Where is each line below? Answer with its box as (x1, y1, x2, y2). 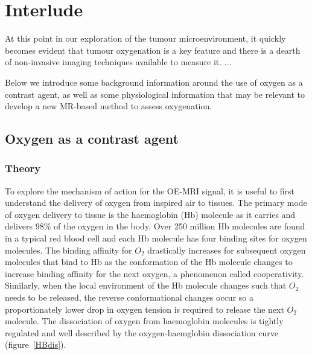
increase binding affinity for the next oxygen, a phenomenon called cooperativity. (5, 267, 304, 280)
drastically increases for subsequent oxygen (147, 243, 306, 256)
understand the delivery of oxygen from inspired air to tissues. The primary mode (5, 196, 307, 209)
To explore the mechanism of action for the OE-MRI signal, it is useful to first (5, 184, 294, 197)
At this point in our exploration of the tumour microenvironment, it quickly (5, 32, 286, 45)
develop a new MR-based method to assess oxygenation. (5, 100, 212, 112)
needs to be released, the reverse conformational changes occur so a (5, 291, 253, 304)
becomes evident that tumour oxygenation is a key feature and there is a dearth (5, 43, 301, 56)
